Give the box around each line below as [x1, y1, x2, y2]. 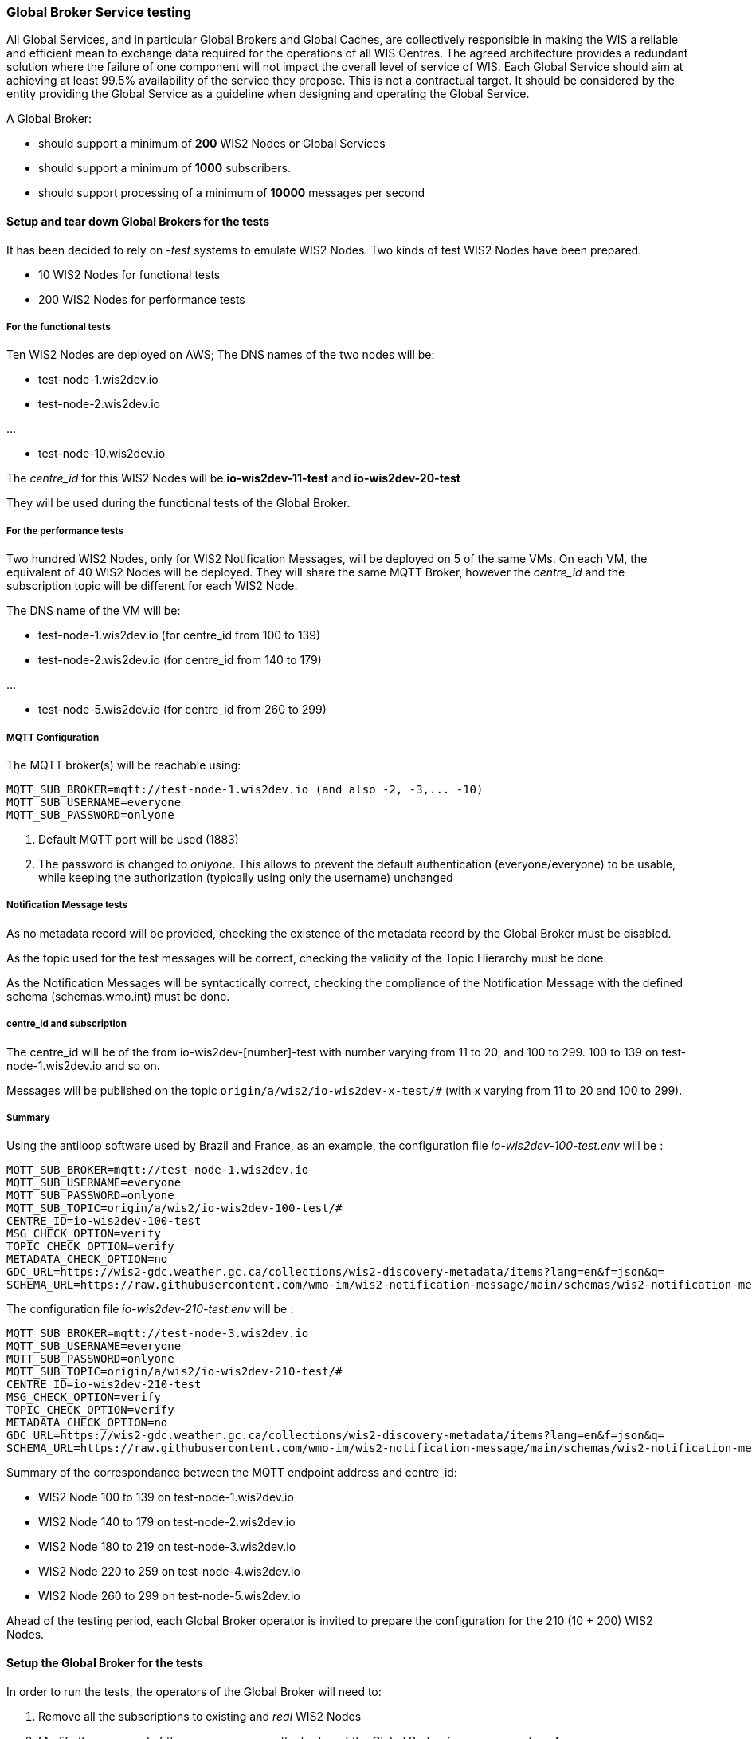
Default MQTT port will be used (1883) [38, 832, 239, 846]
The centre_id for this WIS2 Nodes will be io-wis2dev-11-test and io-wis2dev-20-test [6, 471, 460, 486]
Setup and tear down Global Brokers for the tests [6, 214, 269, 228]
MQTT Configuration [6, 731, 100, 743]
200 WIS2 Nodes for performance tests [38, 292, 245, 306]
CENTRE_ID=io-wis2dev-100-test [6, 1214, 202, 1228]
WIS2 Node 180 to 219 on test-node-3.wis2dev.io [38, 1540, 296, 1554]
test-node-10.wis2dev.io [38, 447, 166, 461]
